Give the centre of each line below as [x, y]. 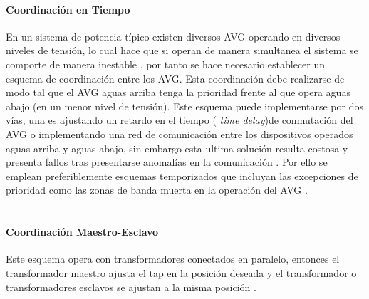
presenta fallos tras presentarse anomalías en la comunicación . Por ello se [167, 162]
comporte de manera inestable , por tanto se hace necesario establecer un [166, 64]
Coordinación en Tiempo [68, 9]
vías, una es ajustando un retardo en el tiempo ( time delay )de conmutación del [180, 120]
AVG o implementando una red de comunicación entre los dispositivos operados [180, 133]
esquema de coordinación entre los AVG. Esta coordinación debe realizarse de [175, 78]
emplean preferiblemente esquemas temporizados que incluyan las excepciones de [182, 175]
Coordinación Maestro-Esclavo [82, 232]
